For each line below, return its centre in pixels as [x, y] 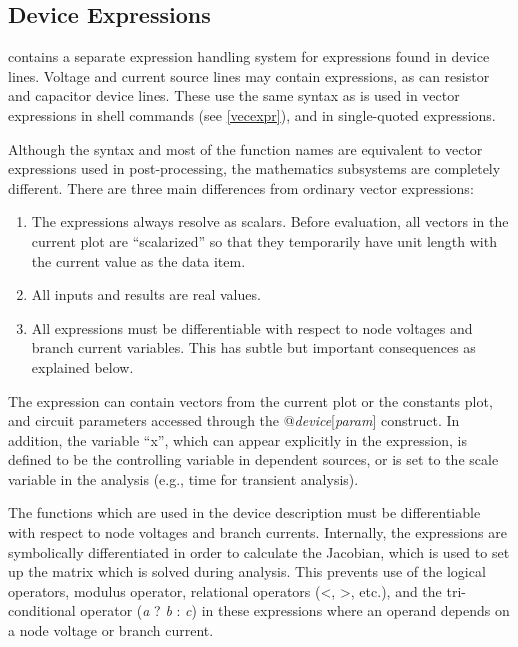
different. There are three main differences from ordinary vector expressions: [241, 187]
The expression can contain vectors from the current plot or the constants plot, [250, 400]
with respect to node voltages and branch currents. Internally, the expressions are [257, 532]
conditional [42, 610]
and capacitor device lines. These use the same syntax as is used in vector [234, 95]
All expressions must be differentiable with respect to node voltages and [252, 327]
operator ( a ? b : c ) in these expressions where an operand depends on [295, 610]
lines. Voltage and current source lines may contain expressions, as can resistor [249, 75]
